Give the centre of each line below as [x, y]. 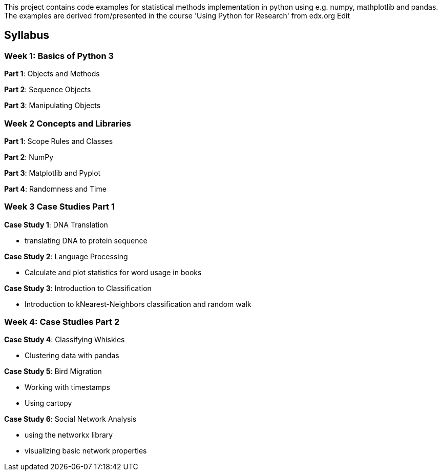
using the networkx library [69, 435]
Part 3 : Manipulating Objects [52, 106]
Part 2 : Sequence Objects [48, 90]
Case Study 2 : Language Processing [66, 256]
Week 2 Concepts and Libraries [68, 123]
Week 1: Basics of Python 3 [59, 56]
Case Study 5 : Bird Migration [53, 371]
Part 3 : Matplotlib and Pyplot [52, 173]
